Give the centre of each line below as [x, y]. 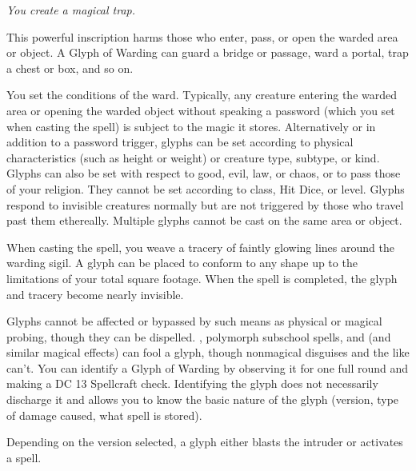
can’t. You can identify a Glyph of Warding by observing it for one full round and [208, 367]
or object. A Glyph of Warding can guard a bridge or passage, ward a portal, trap [208, 52]
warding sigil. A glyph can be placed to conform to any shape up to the [182, 263]
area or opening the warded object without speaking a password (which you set [201, 110]
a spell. [24, 457]
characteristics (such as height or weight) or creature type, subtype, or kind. [193, 157]
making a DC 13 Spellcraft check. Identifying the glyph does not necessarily [192, 383]
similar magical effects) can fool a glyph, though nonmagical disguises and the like [208, 352]
